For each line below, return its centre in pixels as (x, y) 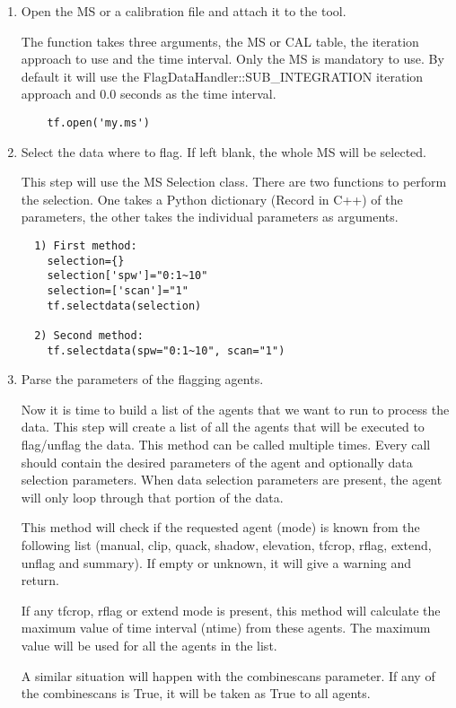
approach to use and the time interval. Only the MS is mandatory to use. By (232, 59)
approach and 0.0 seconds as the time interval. (149, 94)
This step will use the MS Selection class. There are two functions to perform (234, 182)
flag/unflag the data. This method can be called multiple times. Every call (226, 445)
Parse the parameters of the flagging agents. (142, 379)
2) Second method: (89, 335)
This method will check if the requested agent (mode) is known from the (220, 527)
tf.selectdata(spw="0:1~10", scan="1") (166, 350)
